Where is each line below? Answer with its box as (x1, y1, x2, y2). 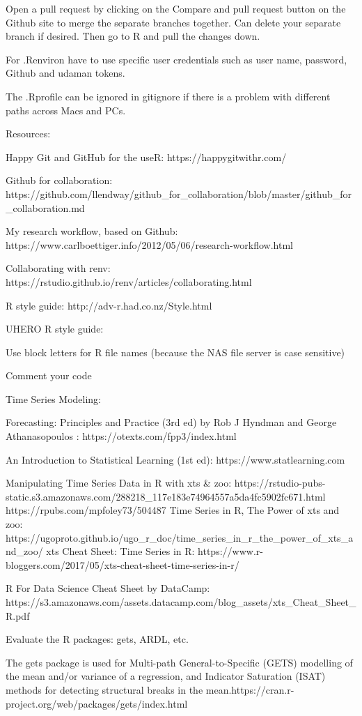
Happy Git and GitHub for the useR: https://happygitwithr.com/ (6, 149, 287, 164)
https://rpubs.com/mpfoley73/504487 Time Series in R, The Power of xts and (6, 503, 340, 517)
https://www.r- (198, 544, 263, 558)
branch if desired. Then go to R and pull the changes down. (6, 29, 260, 43)
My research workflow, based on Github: (6, 224, 178, 238)
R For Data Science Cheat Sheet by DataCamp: (6, 581, 210, 595)
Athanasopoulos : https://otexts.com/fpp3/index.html (6, 429, 237, 443)
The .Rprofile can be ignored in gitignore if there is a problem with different (6, 89, 331, 103)
